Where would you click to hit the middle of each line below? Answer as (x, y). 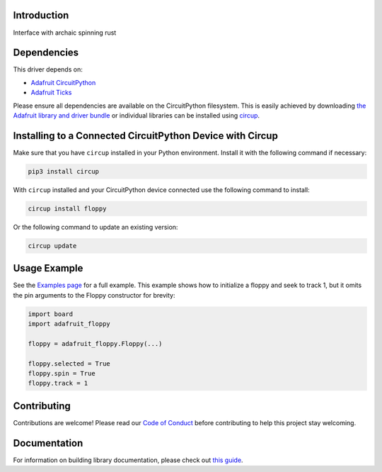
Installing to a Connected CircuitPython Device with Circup (146, 136)
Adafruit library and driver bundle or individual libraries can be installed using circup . (137, 115)
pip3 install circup (63, 171)
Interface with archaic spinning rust (65, 33)
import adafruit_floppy (69, 324)
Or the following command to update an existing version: (95, 227)
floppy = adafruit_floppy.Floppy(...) (95, 343)
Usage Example (48, 268)
